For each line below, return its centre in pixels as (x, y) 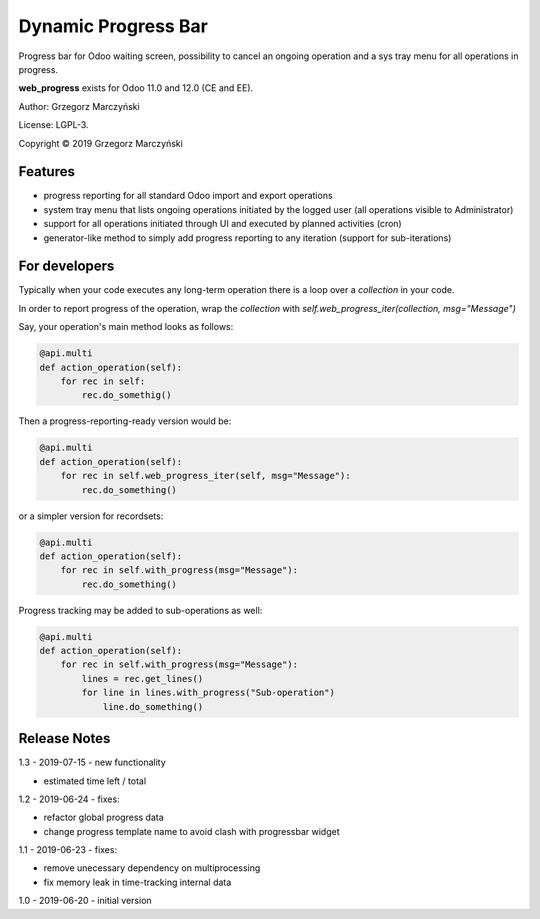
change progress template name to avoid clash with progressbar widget (191, 831)
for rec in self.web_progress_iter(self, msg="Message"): (205, 476)
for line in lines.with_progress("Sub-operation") (208, 693)
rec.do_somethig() (126, 395)
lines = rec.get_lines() (142, 678)
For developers (66, 266)
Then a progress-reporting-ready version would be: (125, 421)
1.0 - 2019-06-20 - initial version (85, 901)
